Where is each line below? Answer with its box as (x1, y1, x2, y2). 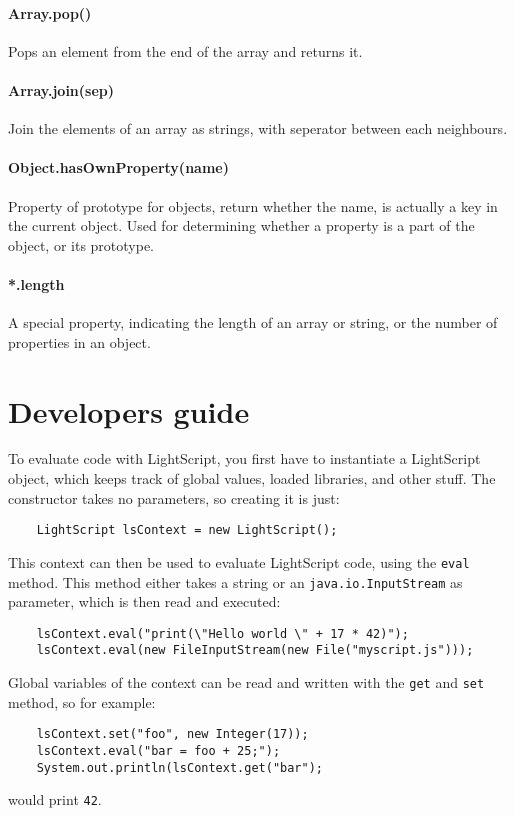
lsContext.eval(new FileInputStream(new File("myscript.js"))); (36, 643, 474, 658)
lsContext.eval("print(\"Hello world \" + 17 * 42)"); (36, 626, 409, 641)
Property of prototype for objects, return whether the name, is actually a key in (8, 195, 498, 216)
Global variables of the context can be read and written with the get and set (8, 672, 485, 693)
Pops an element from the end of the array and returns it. (8, 40, 363, 61)
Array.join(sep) (8, 79, 115, 100)
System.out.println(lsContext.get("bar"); (36, 760, 323, 775)
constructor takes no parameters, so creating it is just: (8, 487, 340, 508)
